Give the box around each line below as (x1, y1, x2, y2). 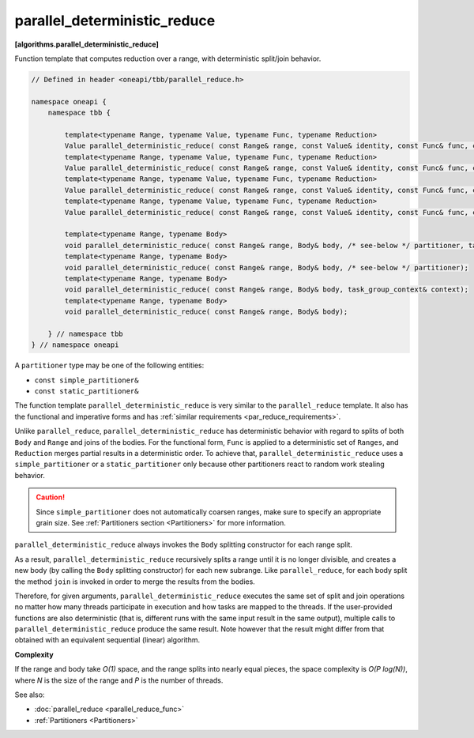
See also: (14, 690, 45, 699)
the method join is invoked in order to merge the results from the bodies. (14, 577, 256, 586)
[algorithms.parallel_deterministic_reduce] (14, 40, 160, 49)
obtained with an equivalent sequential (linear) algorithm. (14, 635, 201, 645)
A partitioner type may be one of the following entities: (14, 360, 205, 371)
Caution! (36, 492, 66, 502)
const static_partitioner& (34, 387, 139, 396)
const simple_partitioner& (34, 375, 139, 385)
